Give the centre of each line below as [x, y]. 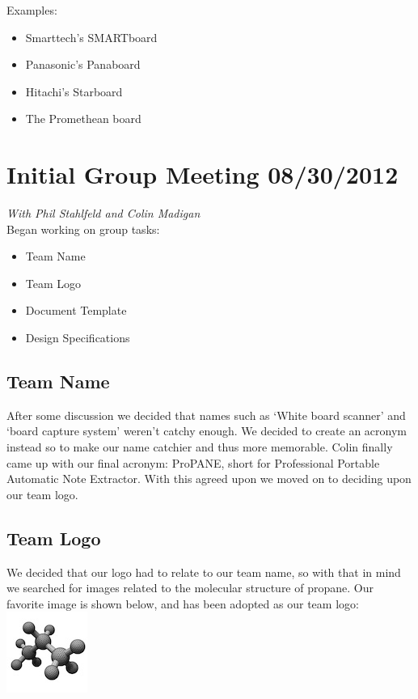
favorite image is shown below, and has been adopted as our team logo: [183, 603]
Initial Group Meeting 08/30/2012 [203, 174]
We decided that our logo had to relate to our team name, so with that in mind [204, 572]
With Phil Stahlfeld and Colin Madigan [103, 213]
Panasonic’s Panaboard [83, 64]
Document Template [76, 310]
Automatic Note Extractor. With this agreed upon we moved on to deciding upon [209, 479]
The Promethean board [83, 119]
